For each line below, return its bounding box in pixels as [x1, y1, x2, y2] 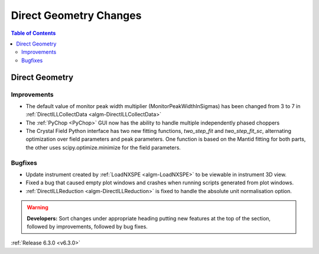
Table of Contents [11, 30, 56, 37]
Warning [27, 204, 48, 211]
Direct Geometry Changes [11, 9, 142, 22]
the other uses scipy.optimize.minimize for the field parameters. [25, 144, 181, 151]
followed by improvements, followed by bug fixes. [27, 223, 148, 230]
